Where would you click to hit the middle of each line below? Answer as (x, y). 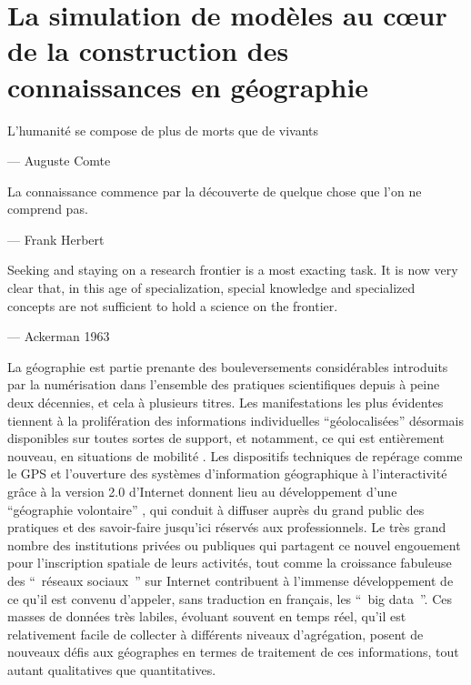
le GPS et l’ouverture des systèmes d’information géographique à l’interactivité (227, 473)
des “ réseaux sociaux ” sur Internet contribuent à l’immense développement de (230, 580)
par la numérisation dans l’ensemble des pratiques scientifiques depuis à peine (224, 384)
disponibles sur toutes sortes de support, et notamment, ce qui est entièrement (226, 438)
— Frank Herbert (56, 239)
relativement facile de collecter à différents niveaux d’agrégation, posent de (215, 634)
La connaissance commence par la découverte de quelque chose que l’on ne (215, 191)
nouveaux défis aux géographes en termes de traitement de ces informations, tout (233, 652)
